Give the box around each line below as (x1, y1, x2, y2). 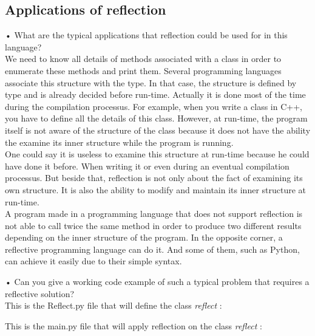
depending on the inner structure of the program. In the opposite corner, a (5, 231, 283, 244)
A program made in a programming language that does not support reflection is (5, 207, 303, 220)
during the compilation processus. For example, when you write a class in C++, (5, 100, 302, 112)
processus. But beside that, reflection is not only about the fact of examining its (5, 171, 303, 184)
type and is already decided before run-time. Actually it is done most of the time (5, 88, 306, 101)
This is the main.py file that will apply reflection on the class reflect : (5, 319, 262, 332)
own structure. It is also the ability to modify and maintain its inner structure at (5, 183, 307, 196)
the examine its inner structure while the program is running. (5, 135, 234, 148)
